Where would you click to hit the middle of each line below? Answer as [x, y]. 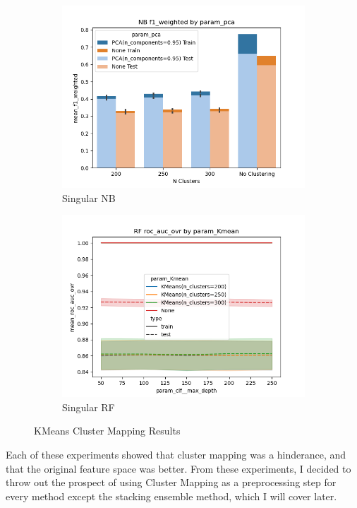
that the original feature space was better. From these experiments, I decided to [178, 468]
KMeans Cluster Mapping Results [107, 431]
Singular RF [89, 407]
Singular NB [89, 197]
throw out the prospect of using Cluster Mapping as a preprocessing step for [171, 482]
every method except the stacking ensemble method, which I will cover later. [171, 496]
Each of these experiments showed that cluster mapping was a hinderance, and [176, 454]
